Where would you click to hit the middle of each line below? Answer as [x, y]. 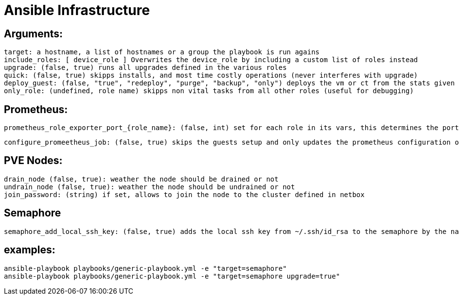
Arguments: [34, 33]
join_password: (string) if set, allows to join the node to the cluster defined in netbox [184, 194]
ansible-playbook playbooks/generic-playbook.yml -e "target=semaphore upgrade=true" [172, 276]
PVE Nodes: [33, 161]
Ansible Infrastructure [77, 10]
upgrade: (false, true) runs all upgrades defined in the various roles [145, 68]
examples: [30, 250]
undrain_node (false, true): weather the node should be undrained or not [150, 187]
